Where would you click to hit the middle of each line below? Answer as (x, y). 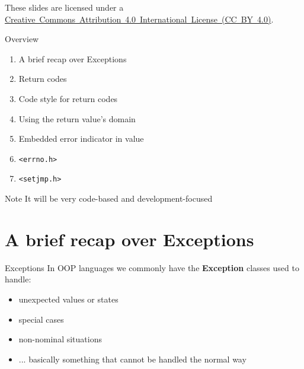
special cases (41, 319)
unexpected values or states (68, 299)
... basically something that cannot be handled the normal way (132, 359)
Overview (22, 39)
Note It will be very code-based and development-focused (109, 198)
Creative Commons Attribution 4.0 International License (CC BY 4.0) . (139, 19)
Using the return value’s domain (77, 118)
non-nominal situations (60, 339)
